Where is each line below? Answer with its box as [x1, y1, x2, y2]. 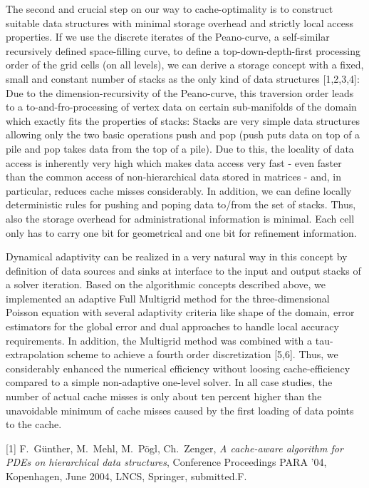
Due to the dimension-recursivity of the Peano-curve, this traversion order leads [6, 85, 354, 100]
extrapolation [6, 347, 64, 362]
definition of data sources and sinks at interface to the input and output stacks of [6, 263, 361, 278]
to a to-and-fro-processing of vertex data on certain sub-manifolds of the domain [6, 99, 357, 114]
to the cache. [6, 417, 62, 432]
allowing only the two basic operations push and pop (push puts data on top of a [6, 127, 360, 142]
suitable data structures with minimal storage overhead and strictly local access [6, 15, 353, 30]
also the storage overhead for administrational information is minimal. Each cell [6, 210, 355, 225]
